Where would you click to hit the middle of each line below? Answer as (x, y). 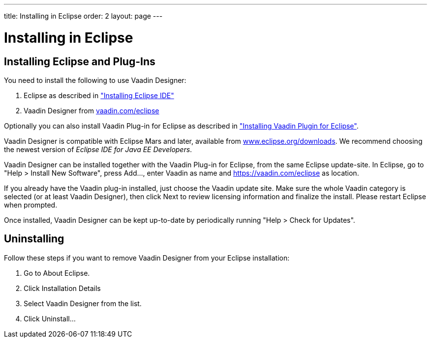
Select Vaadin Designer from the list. (83, 303)
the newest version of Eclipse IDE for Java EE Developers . (98, 149)
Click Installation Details (62, 288)
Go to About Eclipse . (57, 273)
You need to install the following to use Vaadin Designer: (95, 80)
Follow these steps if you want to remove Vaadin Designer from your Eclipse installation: (147, 258)
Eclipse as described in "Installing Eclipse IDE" (99, 95)
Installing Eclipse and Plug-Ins (80, 61)
